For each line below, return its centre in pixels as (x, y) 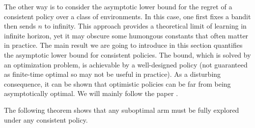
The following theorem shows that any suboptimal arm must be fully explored (122, 110)
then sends (20, 26)
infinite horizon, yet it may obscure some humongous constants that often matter (126, 35)
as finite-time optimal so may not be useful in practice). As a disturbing (113, 74)
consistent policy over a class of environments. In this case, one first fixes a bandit (127, 16)
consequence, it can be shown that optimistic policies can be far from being (117, 83)
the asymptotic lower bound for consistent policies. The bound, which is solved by (127, 54)
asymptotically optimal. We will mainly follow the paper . (91, 93)
